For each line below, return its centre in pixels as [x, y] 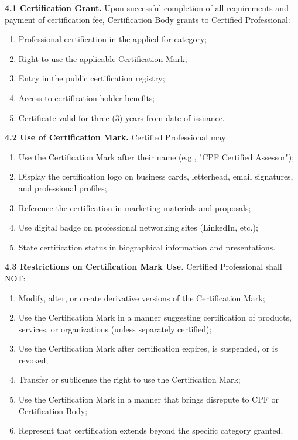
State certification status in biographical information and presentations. [147, 247]
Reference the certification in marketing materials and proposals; [135, 207]
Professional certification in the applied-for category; [113, 39]
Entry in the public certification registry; [92, 78]
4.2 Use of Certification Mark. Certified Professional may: [117, 137]
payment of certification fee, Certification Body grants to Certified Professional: [148, 19]
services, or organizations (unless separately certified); [115, 329]
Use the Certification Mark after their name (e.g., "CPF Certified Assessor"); [156, 157]
